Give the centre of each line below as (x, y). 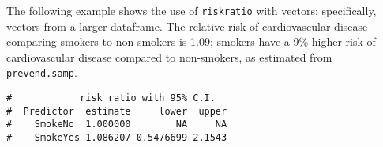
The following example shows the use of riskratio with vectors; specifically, (191, 10)
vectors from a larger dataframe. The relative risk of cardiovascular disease (187, 26)
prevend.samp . (42, 72)
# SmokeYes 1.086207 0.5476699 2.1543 (117, 138)
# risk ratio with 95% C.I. (111, 98)
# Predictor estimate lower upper (117, 111)
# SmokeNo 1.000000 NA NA (117, 124)
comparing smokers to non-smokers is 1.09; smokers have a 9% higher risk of (191, 41)
